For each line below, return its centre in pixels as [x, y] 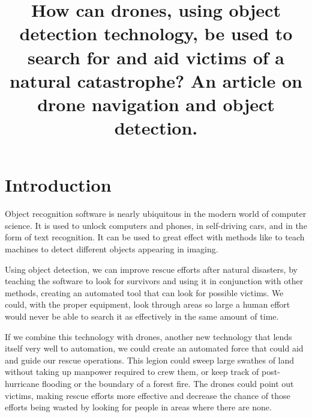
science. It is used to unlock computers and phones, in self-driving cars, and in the [156, 225]
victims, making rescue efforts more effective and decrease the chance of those [148, 395]
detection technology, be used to [156, 33]
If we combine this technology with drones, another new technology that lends [148, 336]
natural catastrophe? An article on [156, 80]
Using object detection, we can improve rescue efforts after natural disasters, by [151, 269]
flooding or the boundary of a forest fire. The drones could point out [168, 383]
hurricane [22, 383]
